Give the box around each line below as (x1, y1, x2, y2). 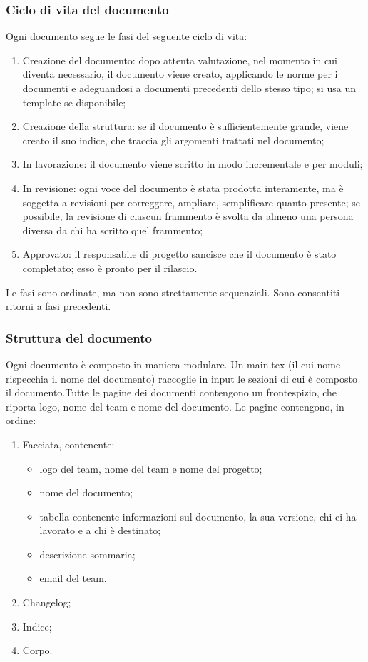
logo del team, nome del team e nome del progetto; (39, 461, 262, 476)
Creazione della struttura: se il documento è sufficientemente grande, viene (22, 119, 349, 134)
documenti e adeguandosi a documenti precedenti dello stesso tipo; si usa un (22, 81, 356, 95)
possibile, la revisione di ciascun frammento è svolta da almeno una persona (22, 209, 354, 224)
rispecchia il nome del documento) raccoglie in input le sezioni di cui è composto (6, 371, 357, 386)
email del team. (39, 571, 107, 586)
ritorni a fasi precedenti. (6, 299, 111, 314)
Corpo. (22, 643, 53, 658)
